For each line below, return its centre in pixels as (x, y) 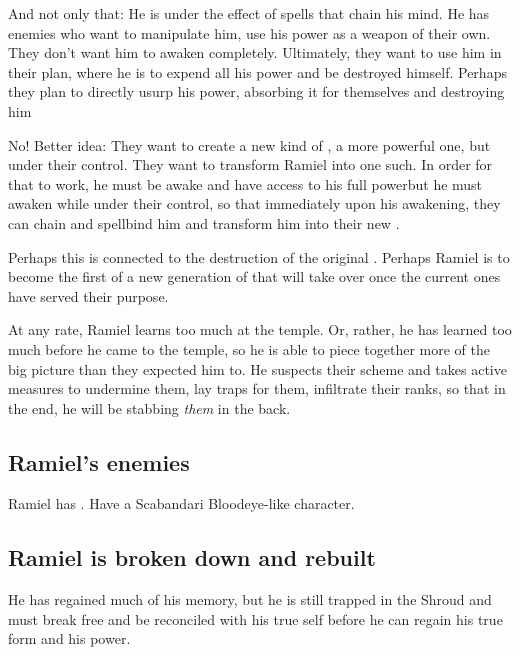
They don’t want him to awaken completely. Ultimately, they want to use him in (255, 52)
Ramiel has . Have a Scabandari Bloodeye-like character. (181, 503)
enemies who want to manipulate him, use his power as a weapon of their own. (249, 32)
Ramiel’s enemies (99, 461)
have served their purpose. (88, 295)
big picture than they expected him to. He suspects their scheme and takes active (257, 368)
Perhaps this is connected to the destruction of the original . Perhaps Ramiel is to (259, 256)
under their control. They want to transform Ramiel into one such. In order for (250, 164)
